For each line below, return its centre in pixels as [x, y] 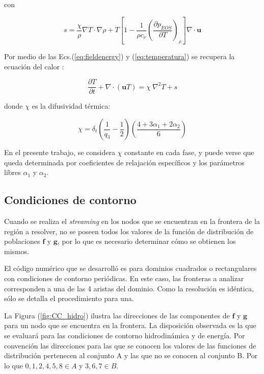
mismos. [17, 251]
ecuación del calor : [34, 66]
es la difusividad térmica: [71, 106]
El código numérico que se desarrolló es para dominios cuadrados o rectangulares [130, 268]
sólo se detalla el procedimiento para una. [69, 298]
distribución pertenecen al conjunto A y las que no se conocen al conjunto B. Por [131, 355]
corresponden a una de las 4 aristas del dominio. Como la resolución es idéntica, [129, 288]
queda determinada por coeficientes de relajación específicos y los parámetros [124, 162]
